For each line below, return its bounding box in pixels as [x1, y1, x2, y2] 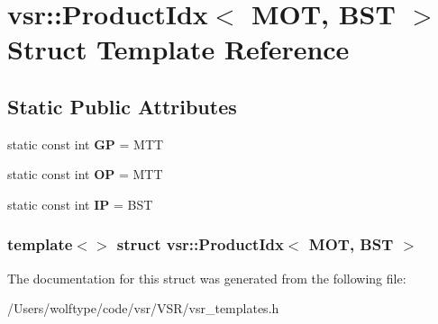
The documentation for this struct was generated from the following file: [7, 268, 406, 287]
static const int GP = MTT [7, 134, 164, 153]
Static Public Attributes [7, 92, 237, 120]
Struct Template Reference [7, 31, 350, 67]
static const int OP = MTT [7, 165, 163, 184]
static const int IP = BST [7, 194, 153, 213]
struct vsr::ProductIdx [116, 233, 284, 256]
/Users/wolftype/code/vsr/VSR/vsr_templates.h [7, 299, 279, 318]
